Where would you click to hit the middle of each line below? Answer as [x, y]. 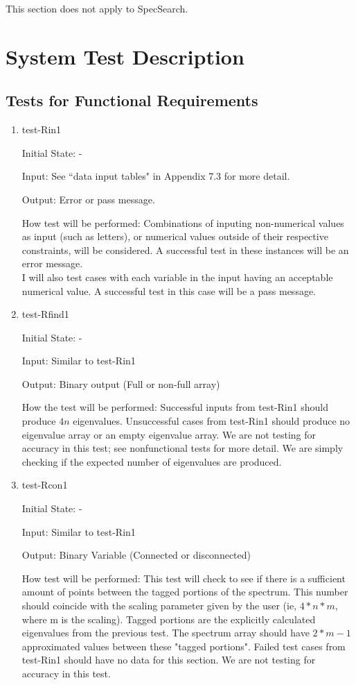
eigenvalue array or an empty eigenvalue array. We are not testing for [169, 434]
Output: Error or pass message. [88, 199]
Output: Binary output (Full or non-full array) [121, 383]
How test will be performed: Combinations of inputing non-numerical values [183, 222]
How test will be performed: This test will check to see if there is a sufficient [184, 578]
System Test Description [125, 56]
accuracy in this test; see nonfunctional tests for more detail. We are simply [183, 448]
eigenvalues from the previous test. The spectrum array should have [166, 633]
